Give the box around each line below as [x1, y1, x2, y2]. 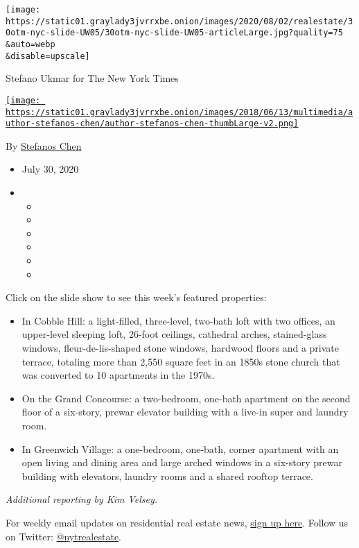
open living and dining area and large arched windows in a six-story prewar [21, 455, 342, 470]
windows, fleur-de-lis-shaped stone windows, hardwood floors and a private [21, 340, 339, 354]
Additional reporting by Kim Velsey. [6, 492, 158, 506]
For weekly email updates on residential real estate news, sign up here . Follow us [6, 515, 349, 529]
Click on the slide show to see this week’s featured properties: [6, 290, 267, 305]
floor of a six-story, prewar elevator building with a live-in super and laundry [21, 404, 349, 419]
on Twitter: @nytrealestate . [6, 529, 122, 543]
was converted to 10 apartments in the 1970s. [21, 368, 215, 382]
